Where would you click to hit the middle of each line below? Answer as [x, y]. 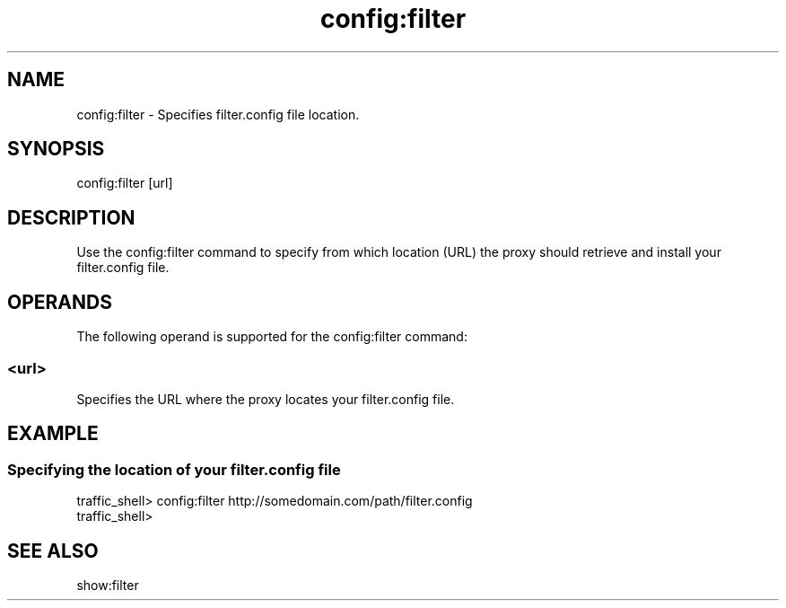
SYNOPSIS [56, 149]
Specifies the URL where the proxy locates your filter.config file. [266, 399]
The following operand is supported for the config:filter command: [272, 337]
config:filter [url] [125, 183]
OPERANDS [60, 302]
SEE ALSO [53, 551]
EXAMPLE [53, 434]
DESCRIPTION [71, 217]
